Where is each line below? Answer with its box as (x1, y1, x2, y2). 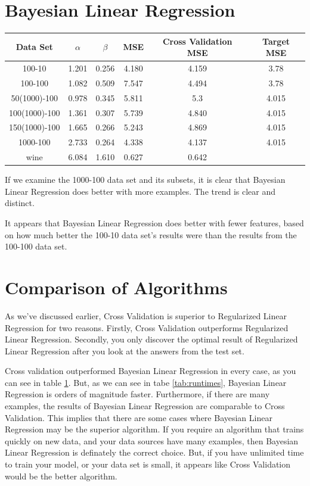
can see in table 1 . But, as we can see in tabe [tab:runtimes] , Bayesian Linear (5, 376, 287, 388)
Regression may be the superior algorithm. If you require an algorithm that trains (5, 423, 304, 435)
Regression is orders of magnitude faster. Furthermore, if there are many (5, 388, 270, 400)
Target (262, 35, 290, 47)
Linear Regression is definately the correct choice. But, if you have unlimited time (5, 446, 304, 459)
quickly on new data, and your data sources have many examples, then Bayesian (5, 434, 299, 447)
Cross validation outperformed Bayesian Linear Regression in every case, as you (5, 364, 296, 377)
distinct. (5, 197, 35, 209)
